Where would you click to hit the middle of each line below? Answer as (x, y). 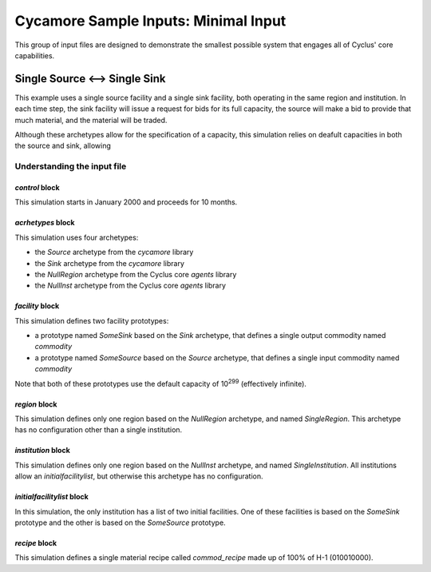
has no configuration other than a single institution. (99, 430)
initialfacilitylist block (52, 497)
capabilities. (35, 55)
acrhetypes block (45, 223)
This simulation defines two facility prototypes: (92, 320)
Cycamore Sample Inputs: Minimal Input (150, 21)
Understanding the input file (71, 166)
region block (36, 404)
